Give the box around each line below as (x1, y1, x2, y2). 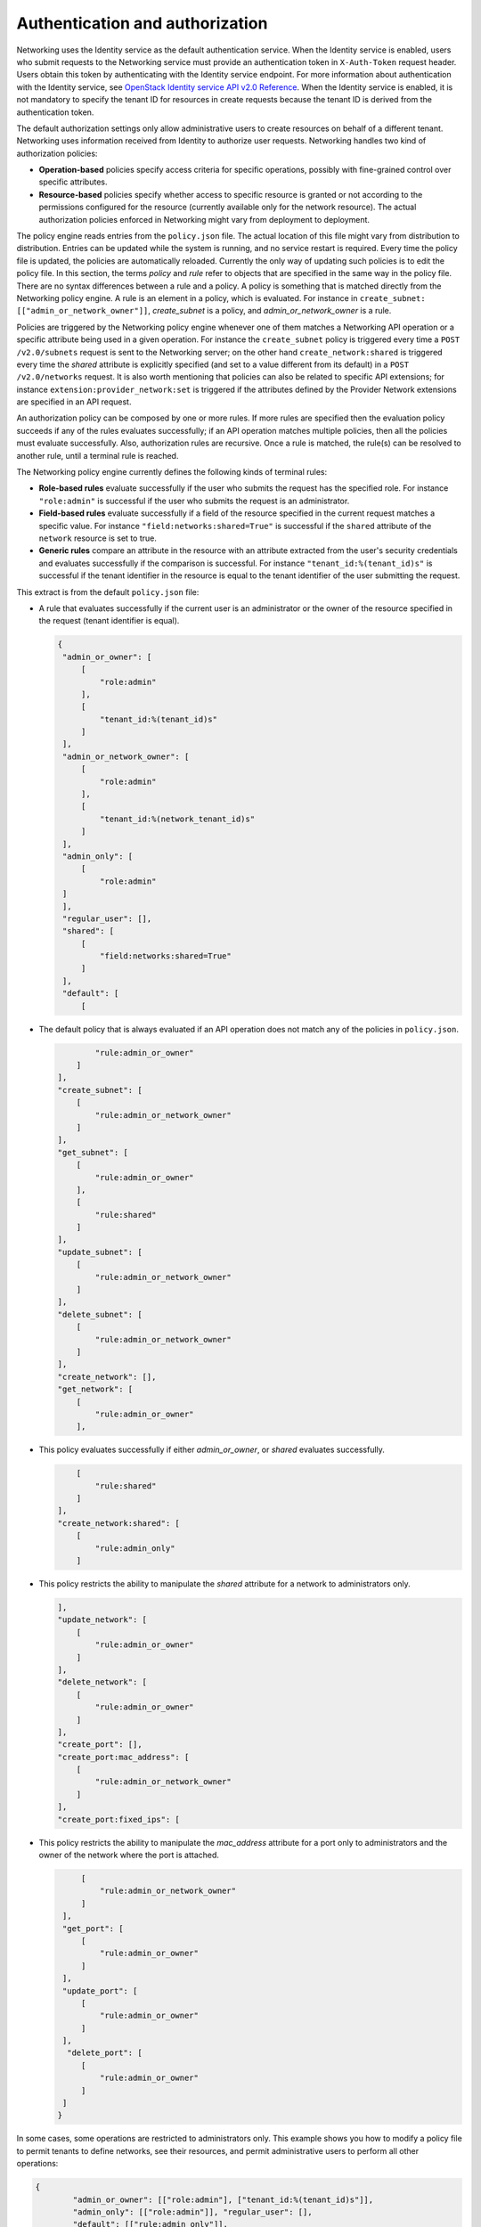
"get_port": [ (62, 1923, 124, 1933)
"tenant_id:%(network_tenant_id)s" (99, 813, 256, 824)
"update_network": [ (57, 1615, 147, 1625)
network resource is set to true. (38, 533, 158, 543)
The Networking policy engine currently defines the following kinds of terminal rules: (16, 467, 328, 477)
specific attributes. (38, 176, 108, 187)
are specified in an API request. (16, 396, 132, 407)
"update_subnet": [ (57, 1247, 143, 1257)
